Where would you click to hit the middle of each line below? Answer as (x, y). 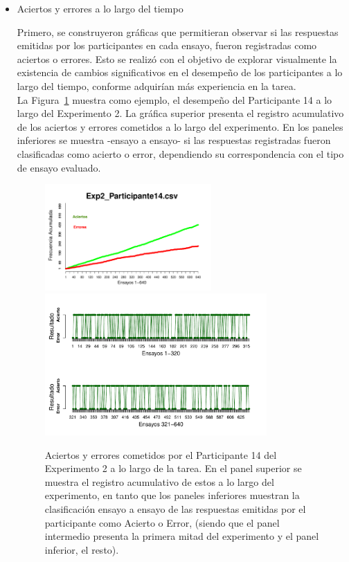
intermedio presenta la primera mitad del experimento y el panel (182, 536)
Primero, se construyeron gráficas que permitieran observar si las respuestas (178, 31)
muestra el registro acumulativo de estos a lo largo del (159, 481)
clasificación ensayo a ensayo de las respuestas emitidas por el (175, 509)
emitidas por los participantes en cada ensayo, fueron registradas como (167, 45)
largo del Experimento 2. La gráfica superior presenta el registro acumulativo (180, 113)
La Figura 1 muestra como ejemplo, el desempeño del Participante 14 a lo (174, 99)
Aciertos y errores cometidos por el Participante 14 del (161, 454)
